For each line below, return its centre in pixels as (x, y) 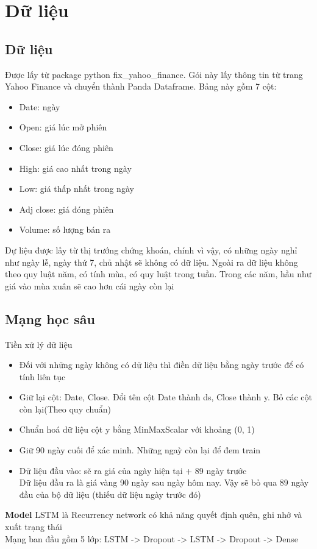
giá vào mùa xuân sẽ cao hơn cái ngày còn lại (90, 285)
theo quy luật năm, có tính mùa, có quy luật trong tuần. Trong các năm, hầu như (158, 274)
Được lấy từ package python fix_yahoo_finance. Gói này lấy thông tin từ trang (154, 74)
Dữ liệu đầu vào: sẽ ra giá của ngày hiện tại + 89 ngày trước (133, 470)
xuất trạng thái (34, 527)
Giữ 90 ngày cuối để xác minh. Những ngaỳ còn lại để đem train (140, 450)
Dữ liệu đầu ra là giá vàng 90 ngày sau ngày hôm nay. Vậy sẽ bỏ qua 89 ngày (164, 482)
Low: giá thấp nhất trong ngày (77, 189)
